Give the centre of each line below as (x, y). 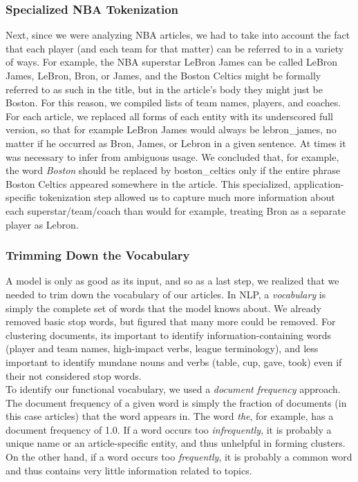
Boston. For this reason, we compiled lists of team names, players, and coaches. (173, 103)
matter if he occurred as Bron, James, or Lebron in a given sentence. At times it (176, 143)
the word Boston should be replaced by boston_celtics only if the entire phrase (173, 170)
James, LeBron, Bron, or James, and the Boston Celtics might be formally (163, 75)
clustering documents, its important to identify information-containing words (169, 335)
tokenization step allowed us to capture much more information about (187, 197)
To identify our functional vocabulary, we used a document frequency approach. (173, 389)
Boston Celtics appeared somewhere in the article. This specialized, (148, 183)
